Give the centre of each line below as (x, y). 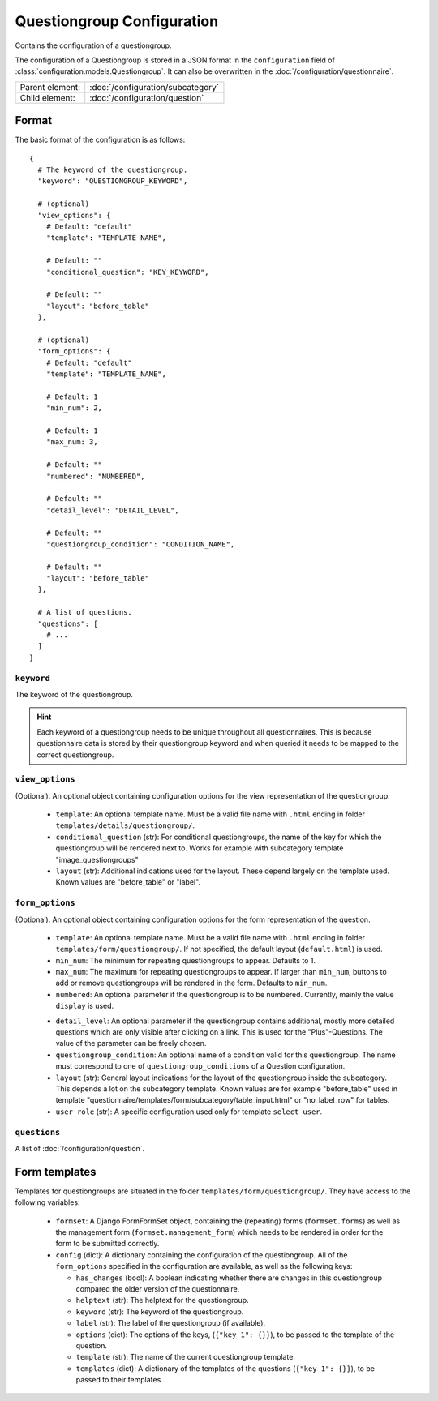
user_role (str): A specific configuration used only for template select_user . (189, 1112)
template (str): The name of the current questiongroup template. (186, 1357)
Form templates (56, 1172)
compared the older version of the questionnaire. (158, 1288)
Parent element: (50, 87)
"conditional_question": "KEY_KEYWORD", (128, 272)
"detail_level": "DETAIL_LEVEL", (113, 510)
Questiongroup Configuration (117, 21)
